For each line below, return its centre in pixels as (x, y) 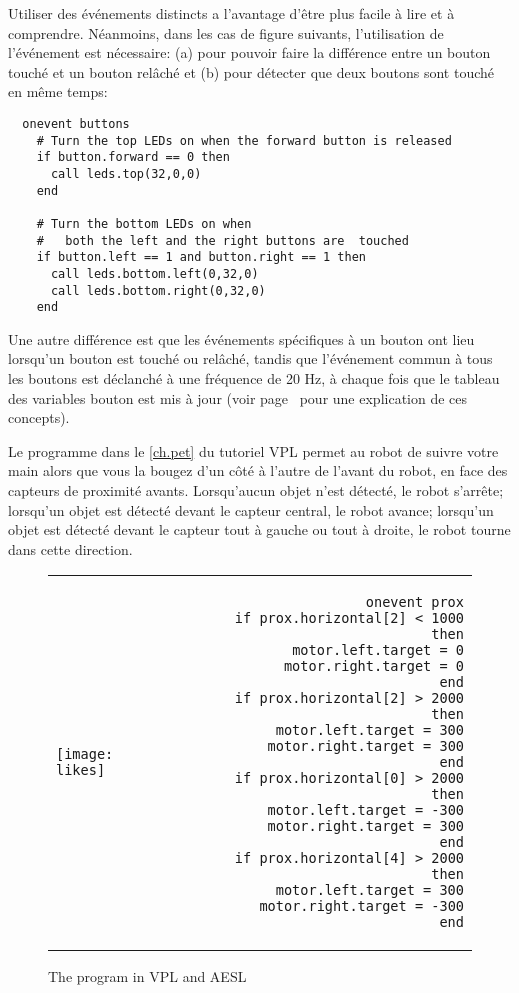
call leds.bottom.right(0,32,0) (158, 290)
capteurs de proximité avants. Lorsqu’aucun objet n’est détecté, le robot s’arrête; (256, 490)
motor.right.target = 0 (373, 666)
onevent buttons (76, 123)
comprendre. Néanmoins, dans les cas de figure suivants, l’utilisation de (226, 32)
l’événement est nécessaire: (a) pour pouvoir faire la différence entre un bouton (249, 52)
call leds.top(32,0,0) (126, 173)
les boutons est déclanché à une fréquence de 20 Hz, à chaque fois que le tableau (254, 378)
